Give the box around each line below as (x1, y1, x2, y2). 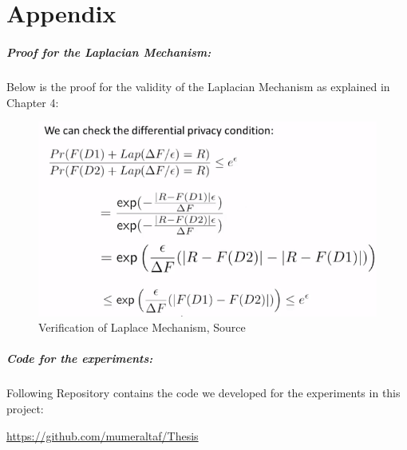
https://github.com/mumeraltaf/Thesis (6, 427, 199, 444)
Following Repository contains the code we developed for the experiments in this (6, 384, 401, 401)
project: (6, 400, 44, 416)
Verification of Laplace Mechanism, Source (38, 319, 246, 336)
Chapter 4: (6, 94, 59, 110)
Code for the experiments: (6, 350, 153, 367)
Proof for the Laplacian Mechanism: (6, 43, 211, 60)
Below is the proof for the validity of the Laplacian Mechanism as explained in (6, 78, 390, 94)
